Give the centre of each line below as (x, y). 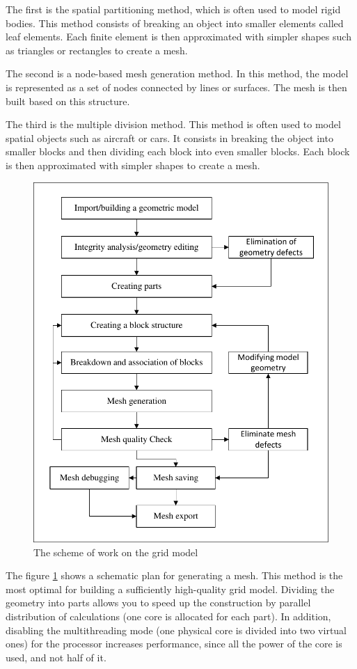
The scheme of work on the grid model (116, 552)
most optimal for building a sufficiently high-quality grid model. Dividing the (170, 589)
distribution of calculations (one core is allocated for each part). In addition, (168, 616)
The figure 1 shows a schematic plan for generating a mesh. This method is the (174, 575)
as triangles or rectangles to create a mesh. (97, 50)
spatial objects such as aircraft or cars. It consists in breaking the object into (169, 137)
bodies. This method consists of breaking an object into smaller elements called (175, 23)
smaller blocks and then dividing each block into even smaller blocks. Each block (178, 151)
